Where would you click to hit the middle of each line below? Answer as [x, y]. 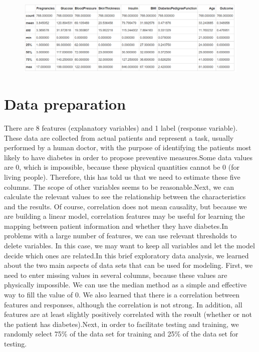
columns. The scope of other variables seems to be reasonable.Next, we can [119, 187]
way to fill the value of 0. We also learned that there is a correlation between [122, 295]
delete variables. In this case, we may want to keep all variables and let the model [129, 246]
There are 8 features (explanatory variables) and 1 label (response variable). [121, 127]
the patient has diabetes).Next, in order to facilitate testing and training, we [121, 324]
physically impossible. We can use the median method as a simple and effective [125, 285]
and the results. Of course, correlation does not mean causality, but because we [125, 206]
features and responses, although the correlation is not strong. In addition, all [123, 304]
